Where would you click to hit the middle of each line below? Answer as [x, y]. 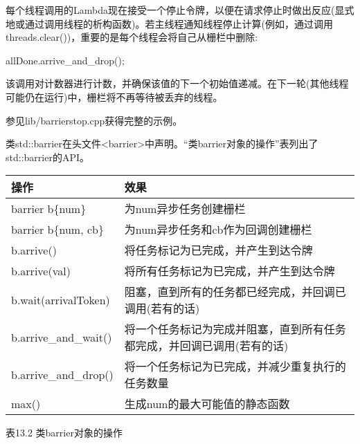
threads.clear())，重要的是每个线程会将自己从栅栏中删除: [132, 37]
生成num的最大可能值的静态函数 [207, 404]
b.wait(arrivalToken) [61, 299]
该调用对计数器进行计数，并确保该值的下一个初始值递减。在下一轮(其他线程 [177, 83]
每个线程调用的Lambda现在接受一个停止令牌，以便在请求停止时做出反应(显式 [180, 10]
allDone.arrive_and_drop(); [65, 60]
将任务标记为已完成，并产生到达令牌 [218, 250]
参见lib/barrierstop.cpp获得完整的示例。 [94, 120]
